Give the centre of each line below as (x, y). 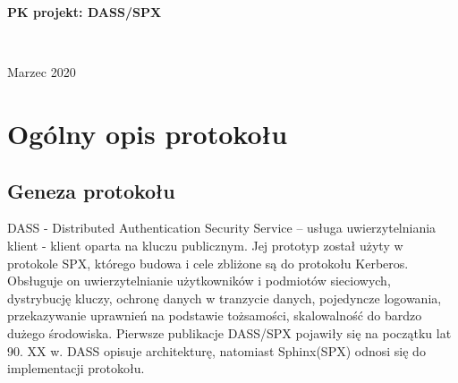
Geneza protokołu (91, 190)
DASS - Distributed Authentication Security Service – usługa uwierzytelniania (222, 228)
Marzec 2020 (42, 72)
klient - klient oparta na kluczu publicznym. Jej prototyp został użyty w (205, 245)
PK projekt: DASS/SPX (85, 12)
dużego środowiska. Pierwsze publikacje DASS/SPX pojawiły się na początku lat (229, 332)
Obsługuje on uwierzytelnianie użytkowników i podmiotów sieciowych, (199, 281)
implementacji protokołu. (76, 368)
